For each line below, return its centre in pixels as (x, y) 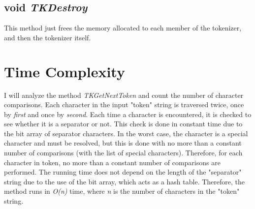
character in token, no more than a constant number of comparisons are (112, 162)
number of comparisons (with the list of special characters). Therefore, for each (123, 153)
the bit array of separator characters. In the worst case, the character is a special (126, 133)
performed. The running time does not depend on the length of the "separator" (123, 172)
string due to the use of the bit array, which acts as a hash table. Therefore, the (125, 181)
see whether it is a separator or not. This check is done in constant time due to (123, 124)
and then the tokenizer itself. (48, 37)
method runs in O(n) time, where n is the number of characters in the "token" (122, 191)
